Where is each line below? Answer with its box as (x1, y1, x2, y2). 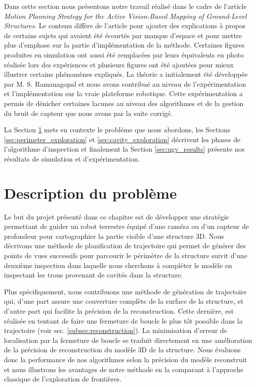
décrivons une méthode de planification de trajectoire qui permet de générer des (4, 240, 246, 251)
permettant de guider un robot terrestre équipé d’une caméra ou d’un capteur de (4, 221, 249, 231)
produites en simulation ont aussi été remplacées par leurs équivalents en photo (4, 49, 244, 59)
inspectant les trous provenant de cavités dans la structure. (4, 270, 183, 280)
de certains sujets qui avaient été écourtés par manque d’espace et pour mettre (4, 30, 242, 40)
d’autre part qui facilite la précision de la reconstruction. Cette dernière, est (4, 305, 234, 316)
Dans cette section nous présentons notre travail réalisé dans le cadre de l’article (4, 1, 247, 11)
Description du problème (4, 182, 177, 203)
